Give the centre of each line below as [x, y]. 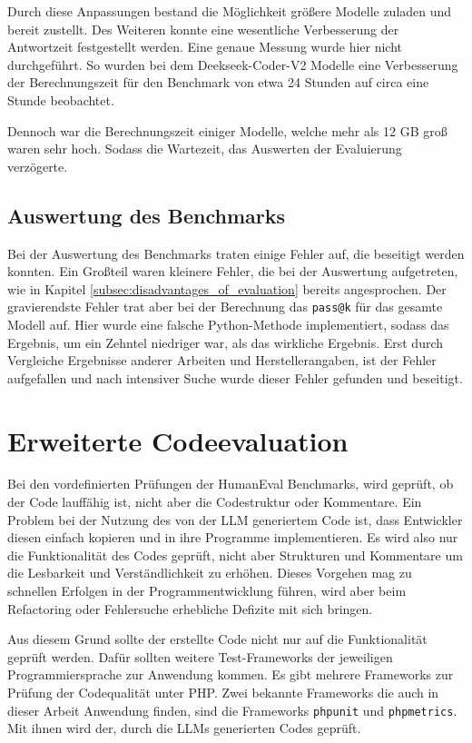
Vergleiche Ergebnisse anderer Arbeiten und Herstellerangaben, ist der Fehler [222, 360]
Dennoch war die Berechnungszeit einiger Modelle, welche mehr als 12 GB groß [227, 130]
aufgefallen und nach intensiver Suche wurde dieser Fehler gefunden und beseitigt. [235, 377]
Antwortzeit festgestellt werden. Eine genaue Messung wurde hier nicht [205, 47]
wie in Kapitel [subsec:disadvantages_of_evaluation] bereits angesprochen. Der [227, 288]
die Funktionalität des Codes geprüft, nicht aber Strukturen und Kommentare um [235, 555]
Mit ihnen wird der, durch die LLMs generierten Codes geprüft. [184, 728]
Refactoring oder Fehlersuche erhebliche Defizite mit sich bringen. [190, 608]
